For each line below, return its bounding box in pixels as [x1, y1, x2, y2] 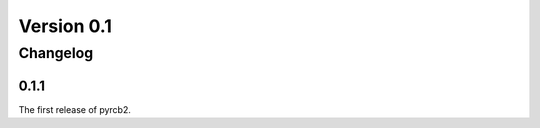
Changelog [18, 44, 94, 62]
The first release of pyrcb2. [18, 103, 132, 115]
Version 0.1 [18, 15, 112, 37]
